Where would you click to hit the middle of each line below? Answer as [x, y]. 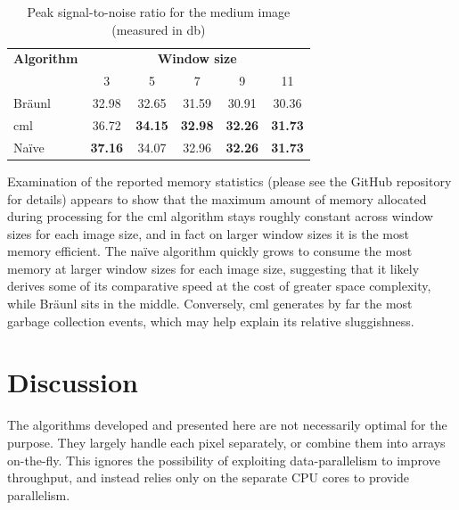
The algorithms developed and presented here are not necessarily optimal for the [227, 425]
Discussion [73, 382]
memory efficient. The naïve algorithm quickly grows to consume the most [210, 251]
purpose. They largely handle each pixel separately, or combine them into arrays [226, 442]
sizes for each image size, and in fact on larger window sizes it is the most [208, 233]
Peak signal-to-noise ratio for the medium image [159, 12]
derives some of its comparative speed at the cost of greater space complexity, [219, 286]
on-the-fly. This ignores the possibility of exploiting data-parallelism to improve [224, 460]
